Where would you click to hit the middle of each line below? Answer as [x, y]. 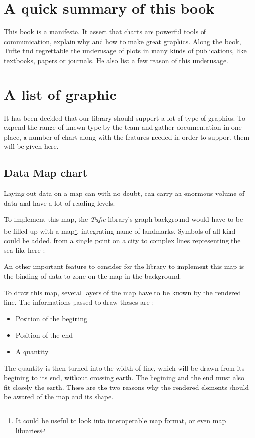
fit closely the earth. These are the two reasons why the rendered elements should [127, 387]
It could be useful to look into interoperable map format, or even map [121, 420]
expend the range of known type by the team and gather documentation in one [123, 127]
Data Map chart [46, 173]
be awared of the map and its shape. [59, 397]
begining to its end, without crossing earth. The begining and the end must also [124, 377]
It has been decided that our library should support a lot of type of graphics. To [125, 117]
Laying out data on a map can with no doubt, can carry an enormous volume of [124, 193]
